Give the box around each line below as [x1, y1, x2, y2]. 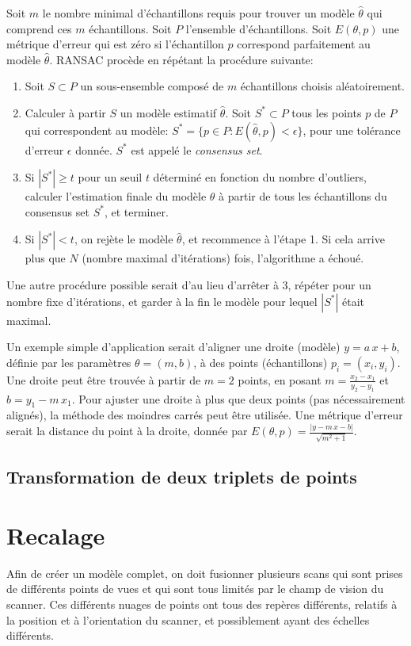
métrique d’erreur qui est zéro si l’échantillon [6, 36, 224, 52]
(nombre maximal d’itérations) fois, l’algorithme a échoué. [82, 250, 364, 266]
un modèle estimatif [120, 104, 217, 120]
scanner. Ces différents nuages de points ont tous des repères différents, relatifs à [6, 596, 398, 612]
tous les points [291, 104, 362, 120]
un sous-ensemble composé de [80, 78, 224, 94]
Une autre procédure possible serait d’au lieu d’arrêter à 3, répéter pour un [6, 276, 371, 292]
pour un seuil [78, 169, 143, 185]
